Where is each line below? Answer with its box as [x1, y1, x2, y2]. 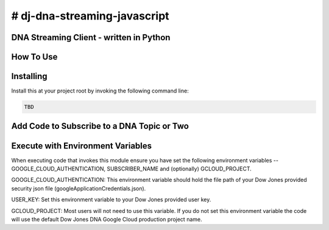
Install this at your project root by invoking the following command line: [11, 87, 189, 94]
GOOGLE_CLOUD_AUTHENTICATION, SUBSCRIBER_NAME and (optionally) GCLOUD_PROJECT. [11, 165, 252, 172]
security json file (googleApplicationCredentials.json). [11, 184, 146, 192]
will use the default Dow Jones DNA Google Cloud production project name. [11, 215, 202, 223]
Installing [11, 71, 48, 82]
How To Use [11, 52, 58, 62]
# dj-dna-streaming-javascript [11, 9, 170, 23]
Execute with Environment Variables [11, 141, 152, 151]
